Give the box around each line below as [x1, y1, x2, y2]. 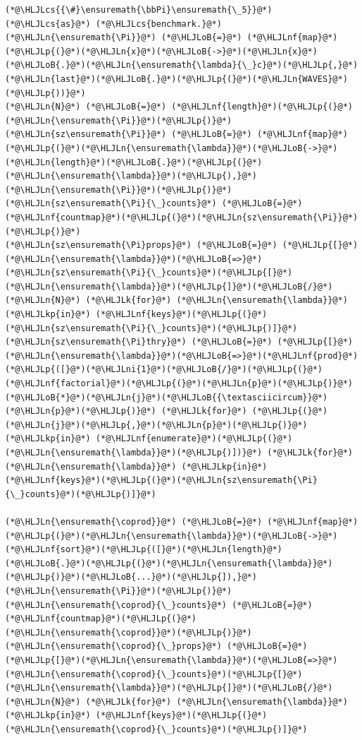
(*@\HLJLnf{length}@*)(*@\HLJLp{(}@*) [171, 102, 353, 112]
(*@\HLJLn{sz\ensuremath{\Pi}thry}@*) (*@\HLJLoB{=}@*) [5, 337, 273, 347]
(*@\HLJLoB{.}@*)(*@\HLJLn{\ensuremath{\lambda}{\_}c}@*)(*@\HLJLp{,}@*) [5, 60, 358, 71]
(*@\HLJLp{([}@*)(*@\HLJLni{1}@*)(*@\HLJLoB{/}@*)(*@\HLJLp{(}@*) [5, 364, 323, 375]
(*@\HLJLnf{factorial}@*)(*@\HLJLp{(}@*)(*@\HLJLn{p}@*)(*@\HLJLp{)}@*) [5, 378, 353, 389]
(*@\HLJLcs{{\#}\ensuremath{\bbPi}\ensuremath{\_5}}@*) [5, 5, 273, 15]
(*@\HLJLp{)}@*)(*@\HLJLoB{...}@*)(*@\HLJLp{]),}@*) [5, 572, 257, 583]
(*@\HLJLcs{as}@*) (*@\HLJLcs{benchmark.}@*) [5, 18, 222, 29]
